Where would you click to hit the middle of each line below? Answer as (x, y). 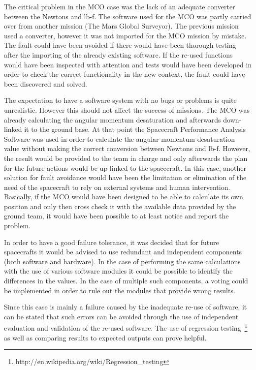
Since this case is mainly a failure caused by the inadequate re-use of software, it (126, 307)
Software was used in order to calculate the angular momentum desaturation (120, 139)
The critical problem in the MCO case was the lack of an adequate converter (120, 6)
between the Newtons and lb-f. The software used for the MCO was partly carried (128, 16)
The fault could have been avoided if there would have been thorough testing (120, 45)
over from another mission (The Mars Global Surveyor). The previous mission (121, 26)
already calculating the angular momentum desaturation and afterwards (112, 119)
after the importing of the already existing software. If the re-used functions (118, 54)
